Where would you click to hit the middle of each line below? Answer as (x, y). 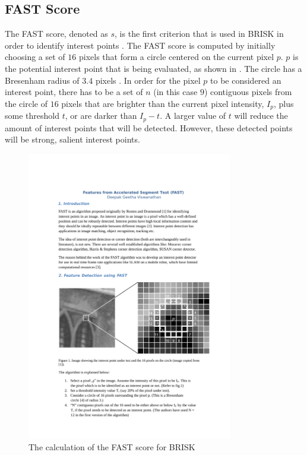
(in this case (175, 92)
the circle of (26, 103)
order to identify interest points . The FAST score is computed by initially (140, 45)
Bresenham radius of (42, 80)
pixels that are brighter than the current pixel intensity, (163, 103)
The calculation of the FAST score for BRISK (112, 446)
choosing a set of (35, 57)
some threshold (32, 116)
